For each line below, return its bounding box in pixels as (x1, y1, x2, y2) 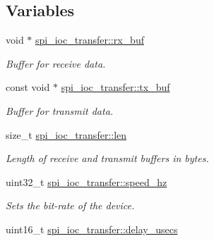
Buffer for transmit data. (6, 103, 114, 118)
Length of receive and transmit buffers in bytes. (6, 151, 209, 166)
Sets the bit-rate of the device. (6, 198, 135, 213)
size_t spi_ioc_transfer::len (6, 127, 127, 142)
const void (6, 80, 50, 94)
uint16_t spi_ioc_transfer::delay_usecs (6, 221, 178, 236)
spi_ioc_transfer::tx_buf (61, 80, 170, 94)
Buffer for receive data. (6, 56, 106, 70)
